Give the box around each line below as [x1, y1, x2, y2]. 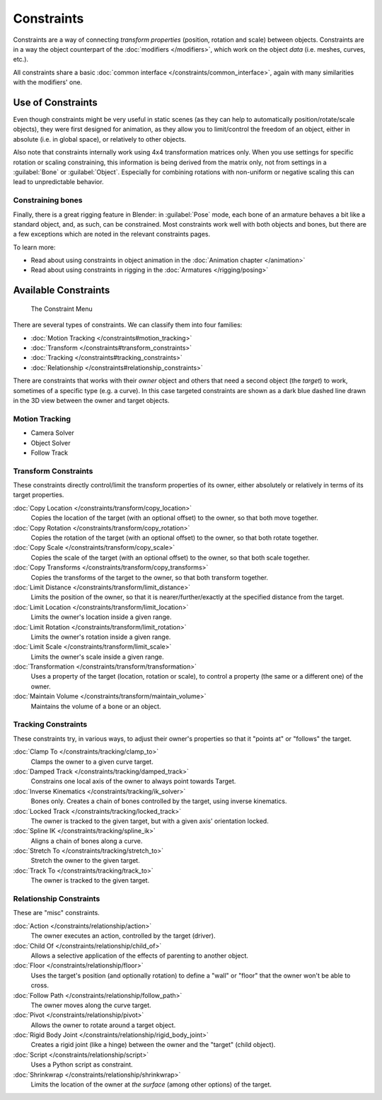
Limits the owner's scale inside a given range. [30, 652, 164, 661]
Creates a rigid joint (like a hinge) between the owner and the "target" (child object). [30, 1041, 276, 1049]
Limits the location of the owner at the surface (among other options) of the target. [30, 1080, 272, 1089]
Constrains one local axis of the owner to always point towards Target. [30, 777, 236, 786]
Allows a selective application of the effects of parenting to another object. [30, 951, 249, 960]
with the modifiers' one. [13, 78, 83, 86]
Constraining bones [13, 195, 83, 205]
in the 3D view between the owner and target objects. [13, 396, 170, 404]
